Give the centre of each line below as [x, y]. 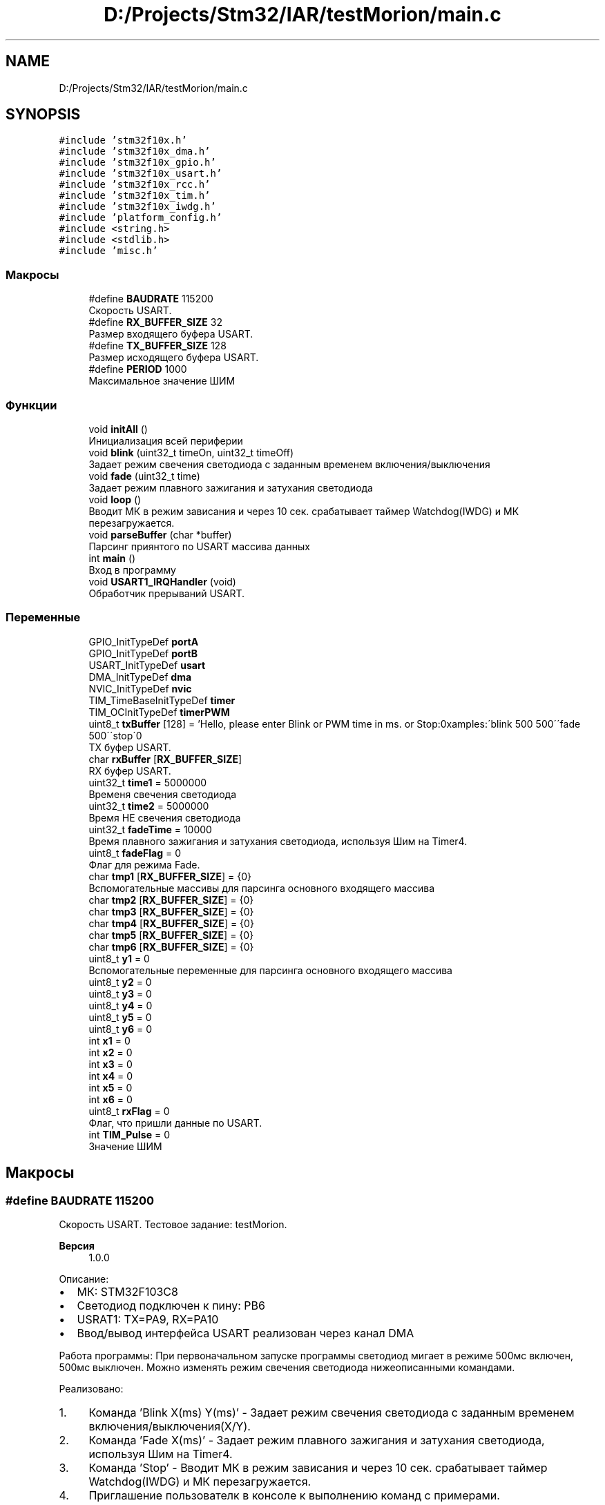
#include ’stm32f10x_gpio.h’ [137, 163]
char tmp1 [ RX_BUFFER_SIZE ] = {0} [170, 876]
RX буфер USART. [130, 770]
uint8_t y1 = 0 [119, 958]
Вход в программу [132, 570]
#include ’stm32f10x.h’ [123, 140]
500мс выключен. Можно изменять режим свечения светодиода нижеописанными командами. [287, 1367]
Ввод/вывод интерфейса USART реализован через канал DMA [246, 1333]
